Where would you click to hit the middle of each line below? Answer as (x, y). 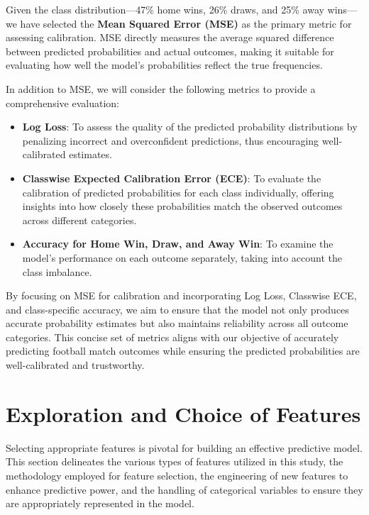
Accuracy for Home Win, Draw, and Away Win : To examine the (178, 244)
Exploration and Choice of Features (183, 413)
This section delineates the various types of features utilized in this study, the (175, 461)
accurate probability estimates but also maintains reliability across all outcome (177, 323)
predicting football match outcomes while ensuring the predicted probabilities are (183, 351)
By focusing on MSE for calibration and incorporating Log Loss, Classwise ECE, (181, 295)
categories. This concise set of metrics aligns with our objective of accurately (172, 337)
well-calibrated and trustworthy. (75, 365)
